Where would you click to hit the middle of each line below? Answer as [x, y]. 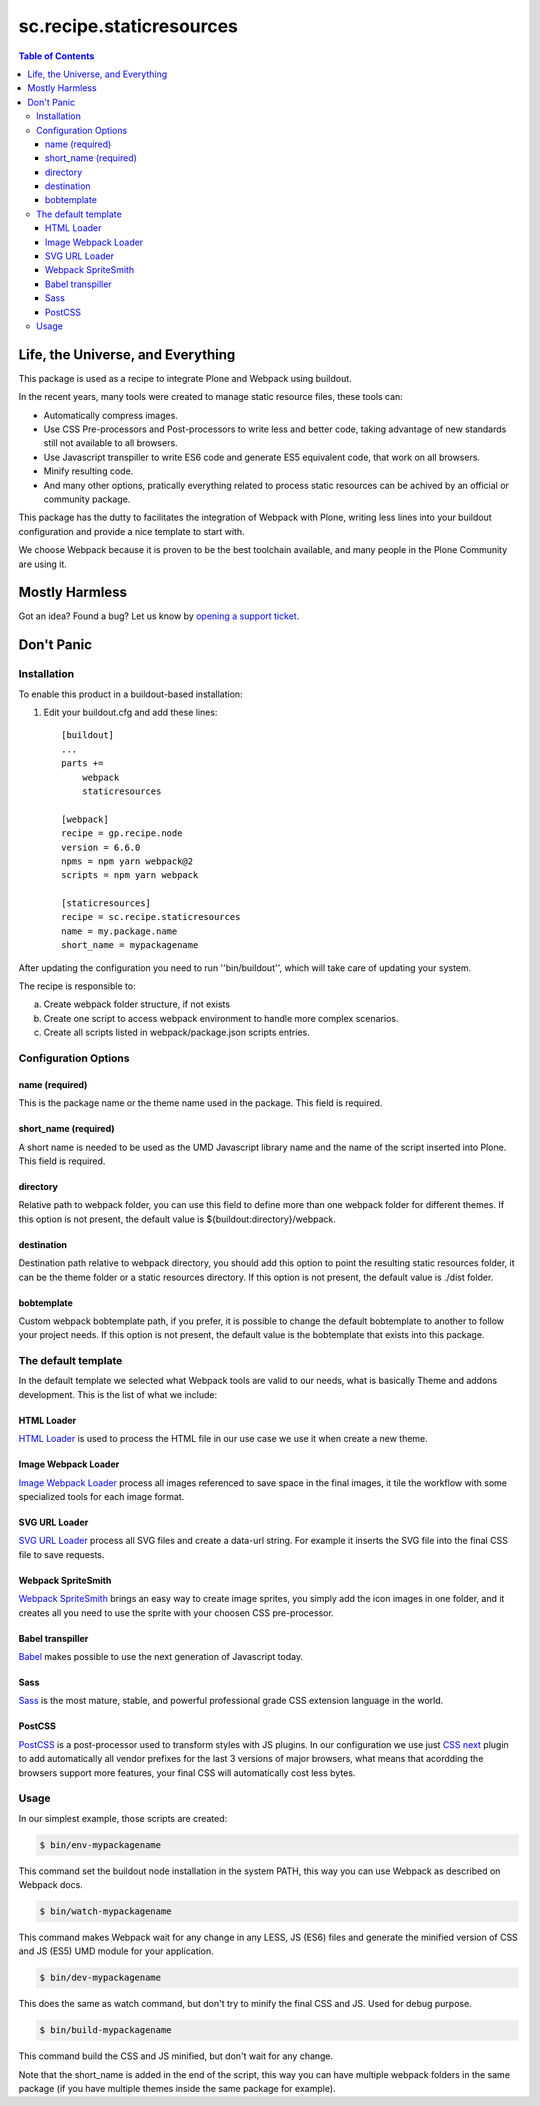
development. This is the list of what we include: [118, 1394]
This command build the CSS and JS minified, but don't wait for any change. [176, 2056]
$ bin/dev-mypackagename [100, 1978]
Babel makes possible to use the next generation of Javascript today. [161, 1656]
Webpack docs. [51, 1885]
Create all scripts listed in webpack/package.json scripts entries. [176, 1032]
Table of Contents [56, 56]
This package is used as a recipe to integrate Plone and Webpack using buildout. [185, 378]
